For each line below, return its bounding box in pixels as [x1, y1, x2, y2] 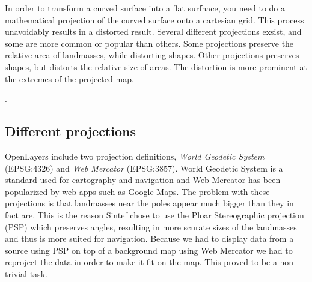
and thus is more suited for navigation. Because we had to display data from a [5, 232, 294, 245]
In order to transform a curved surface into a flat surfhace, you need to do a [5, 2, 286, 14]
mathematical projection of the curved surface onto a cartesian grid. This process [5, 13, 304, 26]
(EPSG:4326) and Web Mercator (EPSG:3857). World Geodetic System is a [5, 161, 283, 174]
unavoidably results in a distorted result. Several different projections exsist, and [5, 25, 302, 38]
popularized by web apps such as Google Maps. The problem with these [5, 185, 270, 197]
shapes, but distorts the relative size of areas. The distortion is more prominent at [5, 60, 307, 73]
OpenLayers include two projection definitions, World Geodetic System [5, 149, 265, 162]
